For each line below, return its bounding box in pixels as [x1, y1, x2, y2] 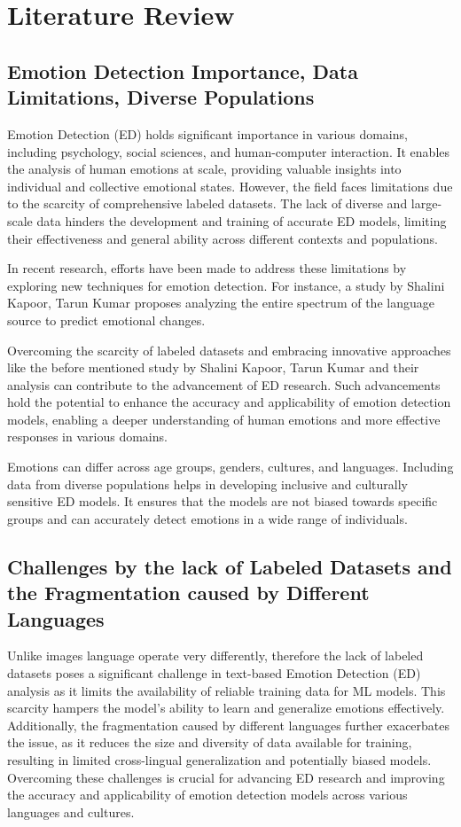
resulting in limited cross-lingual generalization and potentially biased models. [7, 750, 432, 768]
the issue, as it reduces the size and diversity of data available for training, [7, 733, 412, 752]
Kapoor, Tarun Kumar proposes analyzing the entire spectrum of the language [7, 293, 434, 312]
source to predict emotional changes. [7, 310, 206, 329]
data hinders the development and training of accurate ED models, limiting [36, 211, 447, 230]
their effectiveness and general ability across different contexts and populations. [7, 229, 438, 247]
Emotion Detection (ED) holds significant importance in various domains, [7, 124, 408, 143]
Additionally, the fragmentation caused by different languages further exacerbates [7, 715, 450, 734]
